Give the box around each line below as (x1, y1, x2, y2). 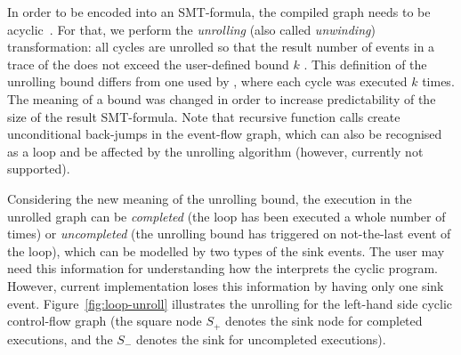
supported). (7, 159, 70, 178)
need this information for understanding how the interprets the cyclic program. (7, 259, 438, 278)
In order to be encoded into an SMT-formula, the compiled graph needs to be (7, 3, 431, 20)
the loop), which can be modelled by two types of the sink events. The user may (7, 241, 445, 260)
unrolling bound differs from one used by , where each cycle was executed (7, 72, 408, 91)
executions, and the (7, 329, 113, 348)
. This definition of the (303, 54, 427, 73)
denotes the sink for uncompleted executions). (136, 329, 386, 348)
